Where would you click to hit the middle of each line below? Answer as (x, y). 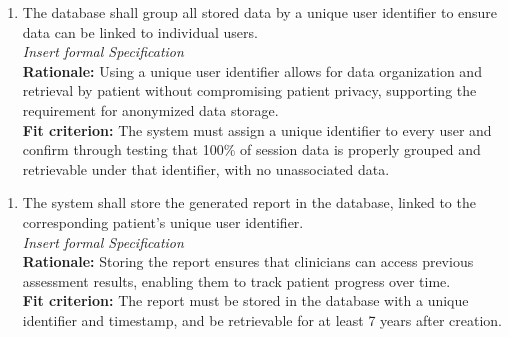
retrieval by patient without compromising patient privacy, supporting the (249, 90)
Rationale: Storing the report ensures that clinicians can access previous (248, 261)
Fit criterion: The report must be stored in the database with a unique (245, 300)
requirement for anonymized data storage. (150, 109)
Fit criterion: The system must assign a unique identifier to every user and (257, 129)
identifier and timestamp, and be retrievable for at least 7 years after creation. (262, 319)
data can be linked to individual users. (140, 31)
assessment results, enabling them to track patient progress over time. (236, 280)
